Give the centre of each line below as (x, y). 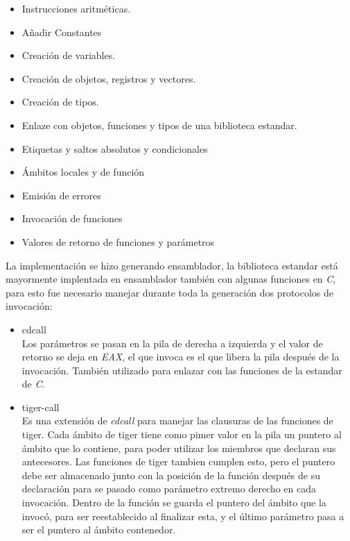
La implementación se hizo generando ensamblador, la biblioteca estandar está (172, 265)
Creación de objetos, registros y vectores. (109, 78)
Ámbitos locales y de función (83, 172)
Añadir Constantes (62, 32)
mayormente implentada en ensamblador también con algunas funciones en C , (171, 279)
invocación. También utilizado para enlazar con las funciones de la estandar (182, 370)
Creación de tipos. (60, 102)
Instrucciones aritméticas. (76, 8)
